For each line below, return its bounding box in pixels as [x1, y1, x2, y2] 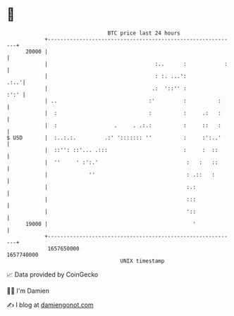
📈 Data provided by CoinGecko [6, 270, 99, 279]
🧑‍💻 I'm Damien [6, 286, 50, 295]
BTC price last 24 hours [107, 30, 180, 37]
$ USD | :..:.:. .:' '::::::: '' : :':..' [6, 134, 221, 141]
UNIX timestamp [120, 257, 165, 265]
